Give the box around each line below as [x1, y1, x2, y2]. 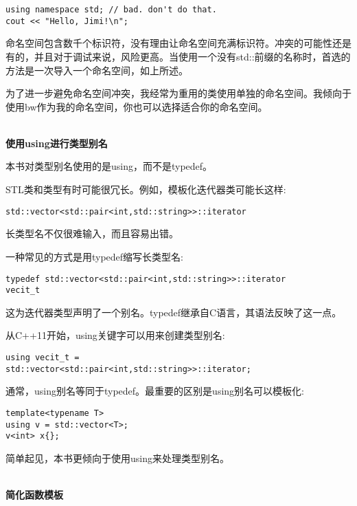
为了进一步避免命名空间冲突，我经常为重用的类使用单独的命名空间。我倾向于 [5, 86, 352, 100]
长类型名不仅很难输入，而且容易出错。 [5, 226, 178, 241]
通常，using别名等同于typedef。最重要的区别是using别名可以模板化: [5, 384, 304, 398]
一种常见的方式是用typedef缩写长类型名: [5, 249, 184, 263]
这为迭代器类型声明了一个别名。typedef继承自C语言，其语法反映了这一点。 [5, 305, 342, 319]
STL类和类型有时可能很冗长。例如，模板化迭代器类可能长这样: [5, 182, 286, 197]
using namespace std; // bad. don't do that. [5, 5, 217, 14]
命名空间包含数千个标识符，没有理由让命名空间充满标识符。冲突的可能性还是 [5, 36, 352, 50]
